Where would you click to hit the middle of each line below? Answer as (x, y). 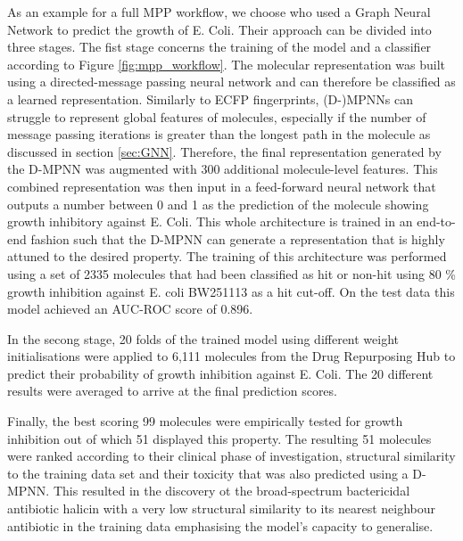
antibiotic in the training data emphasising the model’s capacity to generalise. (220, 525)
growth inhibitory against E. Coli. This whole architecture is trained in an (210, 221)
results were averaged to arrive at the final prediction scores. (172, 391)
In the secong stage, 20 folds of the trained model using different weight (203, 338)
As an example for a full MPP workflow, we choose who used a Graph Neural (219, 12)
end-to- (436, 221)
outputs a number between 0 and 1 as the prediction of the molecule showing (218, 204)
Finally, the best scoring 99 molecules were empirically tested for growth (205, 421)
